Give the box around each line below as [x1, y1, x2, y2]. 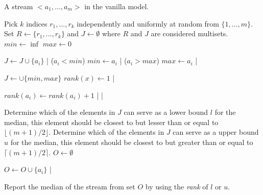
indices [26, 18, 47, 29]
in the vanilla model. [84, 1, 149, 11]
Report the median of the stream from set [4, 181, 135, 191]
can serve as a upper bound [173, 127, 259, 137]
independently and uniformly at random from [77, 18, 219, 29]
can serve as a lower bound [124, 107, 208, 117]
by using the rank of [145, 181, 208, 191]
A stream [4, 1, 33, 11]
